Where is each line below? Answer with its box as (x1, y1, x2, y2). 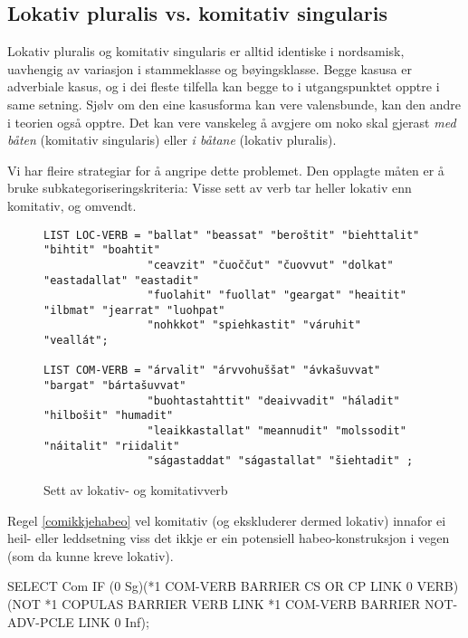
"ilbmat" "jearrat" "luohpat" (43, 303, 225, 317)
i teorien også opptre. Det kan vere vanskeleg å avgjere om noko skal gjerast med (7, 112, 456, 131)
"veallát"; (43, 334, 109, 348)
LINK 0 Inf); (78, 612, 149, 631)
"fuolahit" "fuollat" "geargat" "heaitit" (147, 289, 406, 302)
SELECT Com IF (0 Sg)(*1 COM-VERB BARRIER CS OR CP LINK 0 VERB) (7, 576, 459, 595)
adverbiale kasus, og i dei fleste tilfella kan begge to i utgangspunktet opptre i (7, 77, 440, 96)
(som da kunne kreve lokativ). (7, 546, 174, 565)
